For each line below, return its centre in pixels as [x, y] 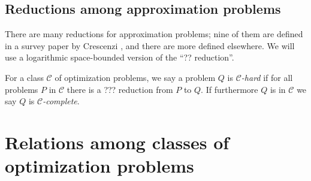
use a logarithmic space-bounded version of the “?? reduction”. [120, 57]
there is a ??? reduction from [120, 89]
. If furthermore [230, 89]
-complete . [61, 101]
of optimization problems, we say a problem [135, 77]
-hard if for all [267, 77]
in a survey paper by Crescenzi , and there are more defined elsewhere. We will [150, 45]
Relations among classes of [117, 142]
